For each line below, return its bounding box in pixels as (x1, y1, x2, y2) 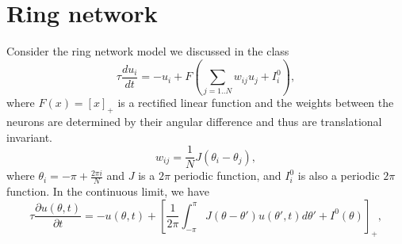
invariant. (6, 128, 53, 145)
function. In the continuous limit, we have (6, 183, 209, 200)
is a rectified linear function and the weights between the (117, 94, 394, 111)
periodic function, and (174, 167, 281, 184)
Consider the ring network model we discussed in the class (6, 43, 289, 59)
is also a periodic (297, 167, 380, 184)
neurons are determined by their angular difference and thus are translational (6, 113, 382, 130)
